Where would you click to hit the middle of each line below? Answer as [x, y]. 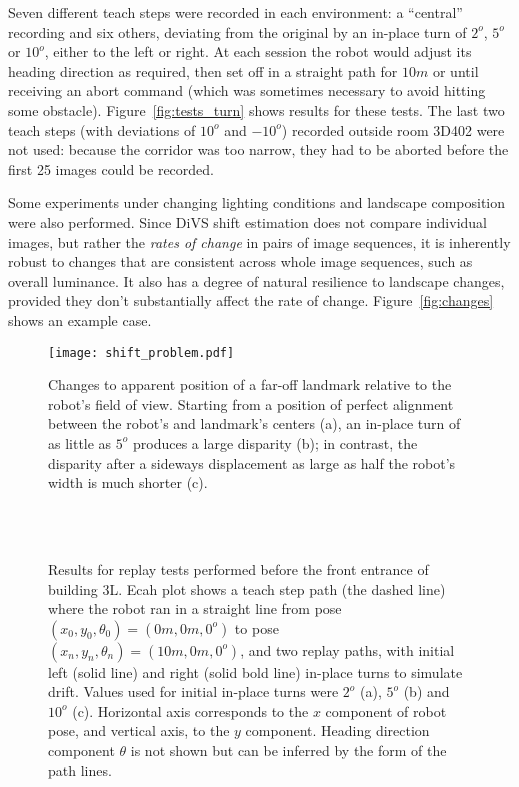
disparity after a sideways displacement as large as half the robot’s [252, 462]
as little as [80, 442]
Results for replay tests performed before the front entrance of [238, 568]
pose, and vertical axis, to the [139, 730]
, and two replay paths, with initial [347, 649]
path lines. [80, 769]
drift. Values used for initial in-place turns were [193, 691]
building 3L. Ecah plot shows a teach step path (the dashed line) [247, 588]
